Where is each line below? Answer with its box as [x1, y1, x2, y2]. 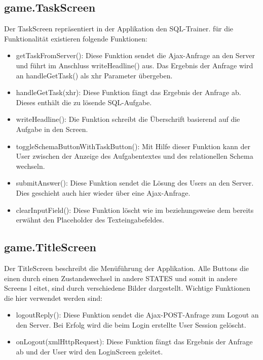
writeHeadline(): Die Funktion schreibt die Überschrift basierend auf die [16, 114, 240, 124]
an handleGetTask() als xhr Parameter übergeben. [16, 70, 173, 80]
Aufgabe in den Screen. [16, 123, 88, 134]
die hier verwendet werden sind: [4, 292, 102, 303]
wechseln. [16, 160, 45, 171]
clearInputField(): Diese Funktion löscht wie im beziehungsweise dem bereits [16, 204, 254, 215]
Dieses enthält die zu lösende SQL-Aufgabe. [16, 97, 152, 107]
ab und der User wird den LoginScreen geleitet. [16, 346, 163, 357]
